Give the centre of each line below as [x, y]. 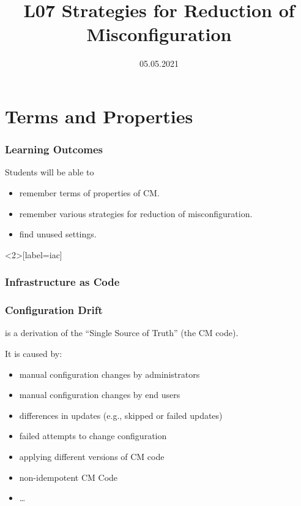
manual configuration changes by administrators [110, 374]
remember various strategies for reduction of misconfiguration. [136, 213]
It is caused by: [34, 353]
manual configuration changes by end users [100, 395]
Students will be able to [50, 172]
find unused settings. [58, 234]
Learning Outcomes [54, 149]
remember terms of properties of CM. [89, 192]
